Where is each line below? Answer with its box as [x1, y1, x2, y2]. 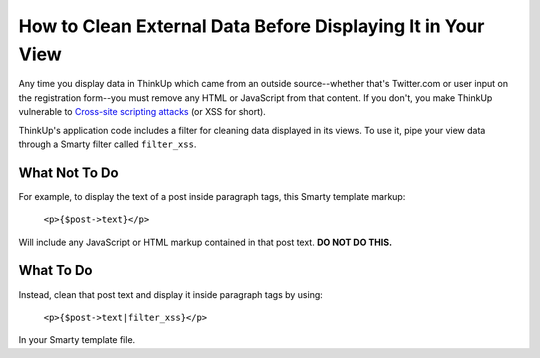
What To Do [18, 262, 93, 279]
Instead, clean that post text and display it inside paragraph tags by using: [18, 288, 324, 300]
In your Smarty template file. [18, 334, 136, 346]
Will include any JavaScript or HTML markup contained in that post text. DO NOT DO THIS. [18, 236, 393, 248]
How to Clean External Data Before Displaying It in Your [18, 15, 485, 37]
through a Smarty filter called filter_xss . [18, 138, 197, 150]
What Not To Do [18, 164, 119, 181]
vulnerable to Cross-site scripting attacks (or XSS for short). [18, 106, 267, 118]
